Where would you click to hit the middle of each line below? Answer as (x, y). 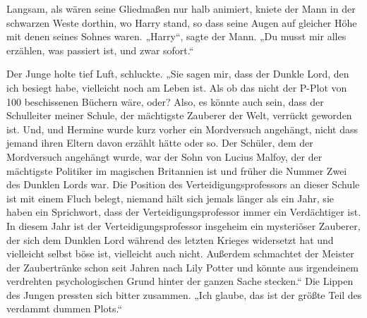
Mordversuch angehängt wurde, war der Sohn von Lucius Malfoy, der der (164, 156)
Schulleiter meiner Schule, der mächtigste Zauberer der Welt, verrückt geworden (179, 115)
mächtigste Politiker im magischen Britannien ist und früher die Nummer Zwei (177, 170)
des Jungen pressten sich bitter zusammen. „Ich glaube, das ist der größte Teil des (184, 294)
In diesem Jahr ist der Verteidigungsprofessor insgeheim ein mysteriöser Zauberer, (183, 225)
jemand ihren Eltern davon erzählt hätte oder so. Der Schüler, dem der (160, 143)
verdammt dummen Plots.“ (65, 308)
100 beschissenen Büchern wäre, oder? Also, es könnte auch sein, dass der (165, 101)
